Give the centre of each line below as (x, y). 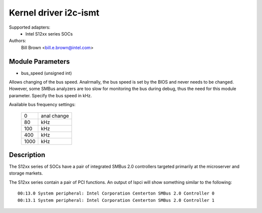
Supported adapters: (30, 27)
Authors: (17, 41)
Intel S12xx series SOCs (49, 34)
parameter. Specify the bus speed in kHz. (50, 95)
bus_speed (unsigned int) (47, 73)
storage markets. (26, 173)
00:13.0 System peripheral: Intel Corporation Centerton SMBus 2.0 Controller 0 (116, 194)
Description (27, 155)
